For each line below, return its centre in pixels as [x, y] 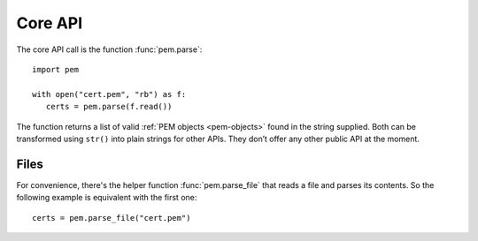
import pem [56, 69]
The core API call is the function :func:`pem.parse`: [109, 49]
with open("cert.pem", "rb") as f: [109, 94]
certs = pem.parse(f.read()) [109, 107]
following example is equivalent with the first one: [107, 198]
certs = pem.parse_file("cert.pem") [112, 218]
